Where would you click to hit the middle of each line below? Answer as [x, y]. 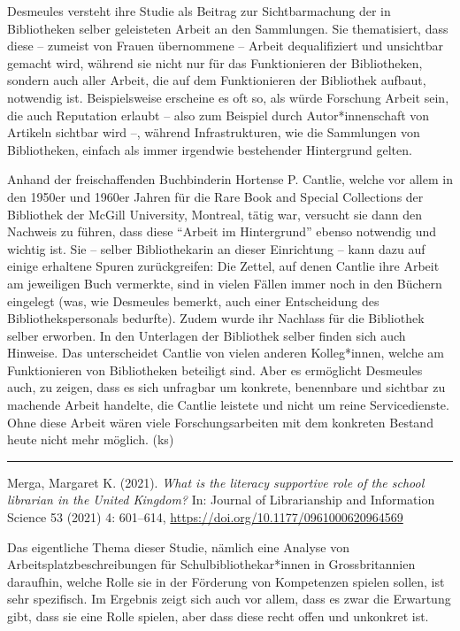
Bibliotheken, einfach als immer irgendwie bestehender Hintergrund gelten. [210, 149]
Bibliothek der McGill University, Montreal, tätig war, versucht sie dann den [215, 214]
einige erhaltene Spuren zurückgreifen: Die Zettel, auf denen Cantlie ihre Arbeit [223, 266]
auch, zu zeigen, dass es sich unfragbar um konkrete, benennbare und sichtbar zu [226, 387]
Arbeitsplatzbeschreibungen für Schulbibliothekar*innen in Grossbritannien [211, 564]
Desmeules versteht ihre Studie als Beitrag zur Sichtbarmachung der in [199, 11]
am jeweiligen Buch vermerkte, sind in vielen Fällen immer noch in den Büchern [225, 283]
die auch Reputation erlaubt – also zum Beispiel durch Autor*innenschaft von [218, 115]
